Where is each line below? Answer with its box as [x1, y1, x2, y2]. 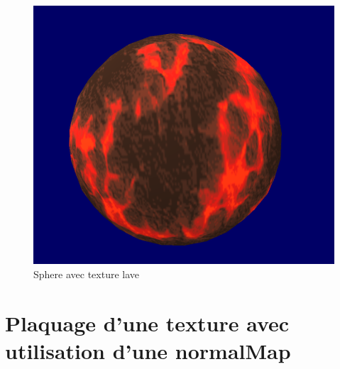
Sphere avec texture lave [33, 266, 140, 281]
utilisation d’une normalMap [5, 336, 291, 365]
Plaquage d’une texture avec [5, 308, 290, 337]
